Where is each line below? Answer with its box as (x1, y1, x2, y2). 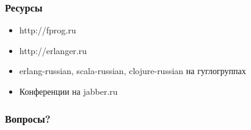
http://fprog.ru (19, 24, 76, 36)
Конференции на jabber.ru (19, 85, 118, 97)
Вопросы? (5, 111, 51, 126)
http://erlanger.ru (19, 44, 87, 56)
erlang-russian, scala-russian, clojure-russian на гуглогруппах (19, 64, 246, 77)
